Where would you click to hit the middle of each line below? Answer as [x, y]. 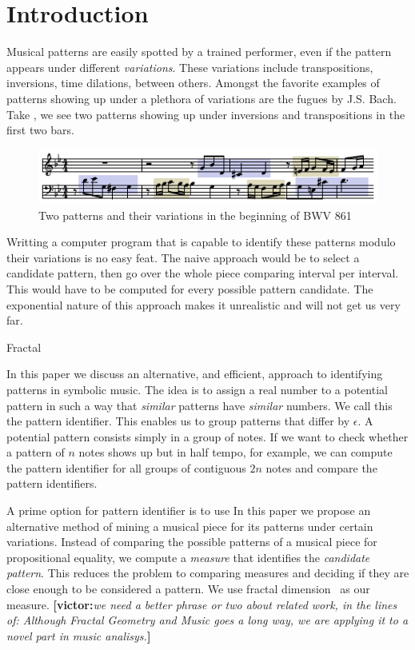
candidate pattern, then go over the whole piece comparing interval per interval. [203, 273]
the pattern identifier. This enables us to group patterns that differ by [178, 421]
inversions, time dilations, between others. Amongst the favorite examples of [193, 83]
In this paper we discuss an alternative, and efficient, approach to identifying [195, 374]
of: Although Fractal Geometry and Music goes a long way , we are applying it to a [207, 620]
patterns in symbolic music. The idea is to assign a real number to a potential [197, 389]
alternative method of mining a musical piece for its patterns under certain [190, 526]
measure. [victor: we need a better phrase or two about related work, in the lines [202, 604]
